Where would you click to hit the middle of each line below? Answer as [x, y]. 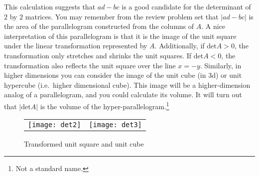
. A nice [213, 26]
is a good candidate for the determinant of [186, 6]
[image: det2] [55, 125]
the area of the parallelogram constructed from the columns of [99, 26]
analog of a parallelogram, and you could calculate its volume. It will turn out [123, 94]
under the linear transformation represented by [76, 46]
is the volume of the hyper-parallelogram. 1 [105, 105]
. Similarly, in [221, 65]
